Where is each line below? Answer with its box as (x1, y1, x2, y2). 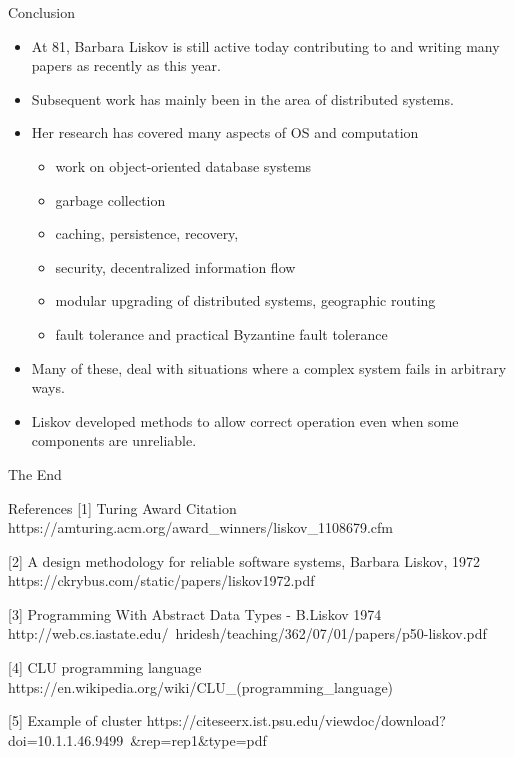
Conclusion (8, 2, 75, 22)
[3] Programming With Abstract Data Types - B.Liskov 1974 (8, 603, 382, 624)
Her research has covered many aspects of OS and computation (31, 122, 419, 143)
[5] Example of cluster (8, 710, 143, 731)
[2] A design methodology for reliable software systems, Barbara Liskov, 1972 (8, 550, 480, 571)
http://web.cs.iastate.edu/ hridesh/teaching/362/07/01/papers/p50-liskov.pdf (8, 623, 487, 644)
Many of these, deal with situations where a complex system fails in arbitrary (31, 357, 507, 378)
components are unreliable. (31, 430, 197, 451)
